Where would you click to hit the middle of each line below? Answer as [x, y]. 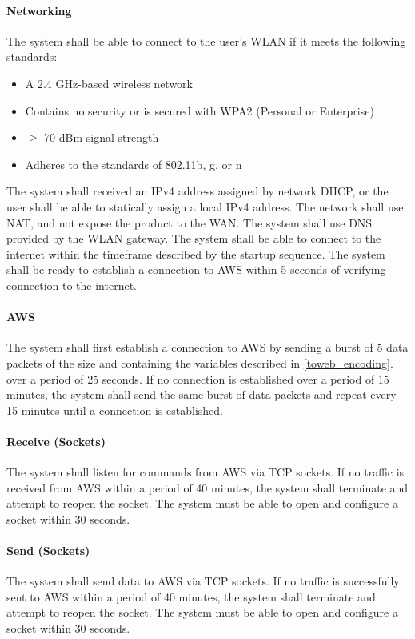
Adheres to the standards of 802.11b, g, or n [134, 164]
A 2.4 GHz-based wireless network [109, 83]
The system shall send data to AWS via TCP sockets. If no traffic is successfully [203, 581]
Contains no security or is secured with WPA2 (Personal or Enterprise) [200, 110]
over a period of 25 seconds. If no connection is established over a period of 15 [198, 378]
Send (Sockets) [48, 551]
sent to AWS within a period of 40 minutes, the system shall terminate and [191, 596]
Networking [39, 10]
